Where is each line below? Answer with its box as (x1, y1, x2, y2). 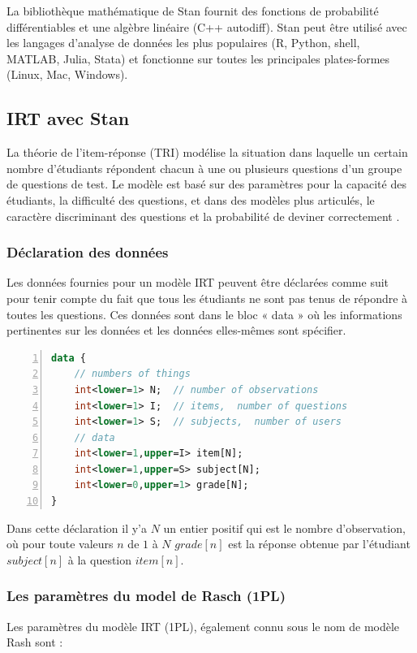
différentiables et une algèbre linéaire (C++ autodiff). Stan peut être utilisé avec (6, 18, 407, 35)
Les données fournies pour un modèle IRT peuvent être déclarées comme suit (6, 274, 389, 291)
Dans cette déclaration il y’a (6, 519, 147, 536)
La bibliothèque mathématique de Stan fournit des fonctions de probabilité (6, 2, 379, 19)
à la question (67, 551, 132, 568)
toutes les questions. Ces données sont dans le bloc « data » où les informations (6, 305, 402, 322)
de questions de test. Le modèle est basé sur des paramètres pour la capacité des (6, 175, 406, 192)
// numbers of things (74, 368, 191, 380)
